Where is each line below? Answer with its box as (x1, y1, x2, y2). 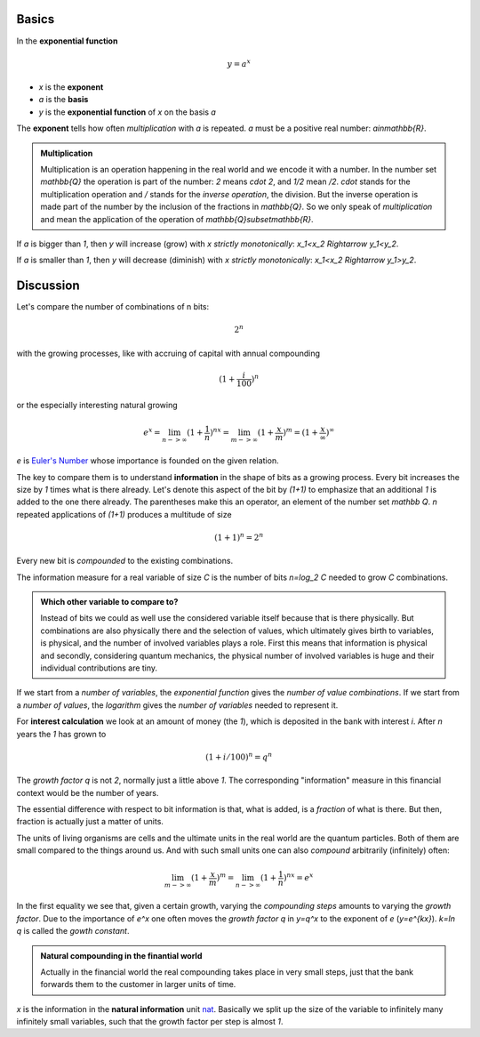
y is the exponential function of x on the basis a (38, 107, 217, 117)
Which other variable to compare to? (40, 597, 179, 607)
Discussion (16, 278, 80, 293)
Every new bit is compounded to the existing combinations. (16, 556, 234, 567)
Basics (16, 12, 55, 27)
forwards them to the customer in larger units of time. (40, 979, 236, 990)
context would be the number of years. (16, 787, 159, 798)
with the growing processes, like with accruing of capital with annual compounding (16, 348, 320, 358)
